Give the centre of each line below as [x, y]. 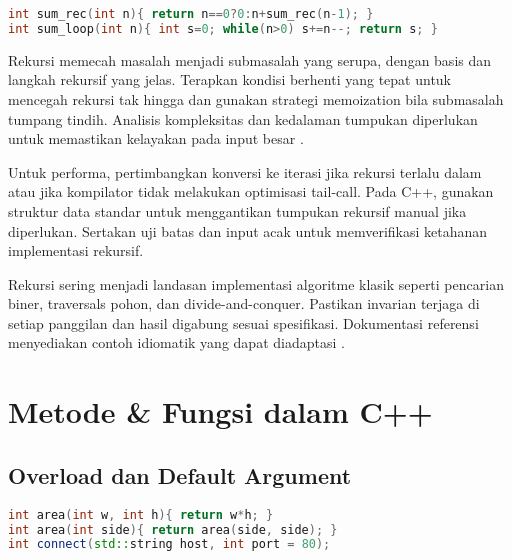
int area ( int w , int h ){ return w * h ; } [141, 514]
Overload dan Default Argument [180, 474]
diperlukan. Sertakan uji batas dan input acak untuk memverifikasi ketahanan [248, 230]
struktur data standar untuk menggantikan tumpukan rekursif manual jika [237, 210]
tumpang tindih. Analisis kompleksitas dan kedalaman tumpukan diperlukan [243, 118]
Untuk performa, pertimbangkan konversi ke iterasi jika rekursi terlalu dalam [245, 171]
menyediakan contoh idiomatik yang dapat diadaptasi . [176, 342]
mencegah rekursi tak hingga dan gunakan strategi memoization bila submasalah [256, 98]
